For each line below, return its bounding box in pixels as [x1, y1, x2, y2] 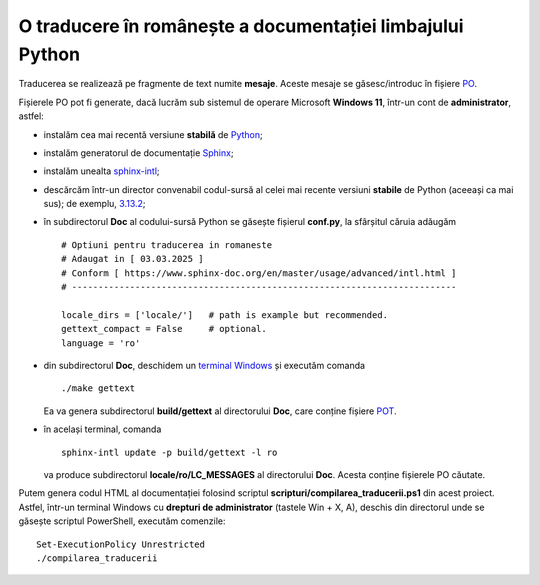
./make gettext [61, 383, 136, 394]
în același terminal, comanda [43, 423, 162, 435]
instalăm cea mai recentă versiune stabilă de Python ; [43, 128, 264, 140]
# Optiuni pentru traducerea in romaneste [61, 239, 273, 250]
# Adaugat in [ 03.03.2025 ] [61, 253, 204, 265]
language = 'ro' [61, 337, 141, 349]
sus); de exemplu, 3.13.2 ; [43, 198, 146, 210]
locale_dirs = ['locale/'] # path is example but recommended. [61, 309, 389, 320]
